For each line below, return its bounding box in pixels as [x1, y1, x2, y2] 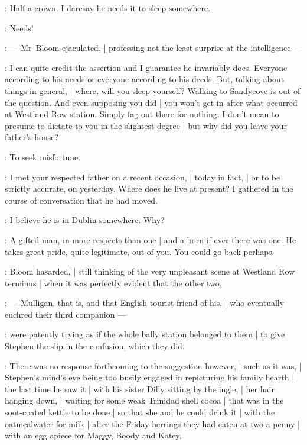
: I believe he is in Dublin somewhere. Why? [5, 214, 165, 226]
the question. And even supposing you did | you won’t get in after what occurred [5, 96, 298, 108]
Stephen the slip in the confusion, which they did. [5, 340, 185, 352]
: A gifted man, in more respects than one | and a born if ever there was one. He [5, 233, 296, 246]
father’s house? [5, 131, 59, 143]
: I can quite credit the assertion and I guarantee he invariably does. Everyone [5, 61, 288, 73]
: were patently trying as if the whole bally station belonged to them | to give [5, 328, 285, 340]
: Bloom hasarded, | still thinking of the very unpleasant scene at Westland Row [5, 265, 295, 278]
